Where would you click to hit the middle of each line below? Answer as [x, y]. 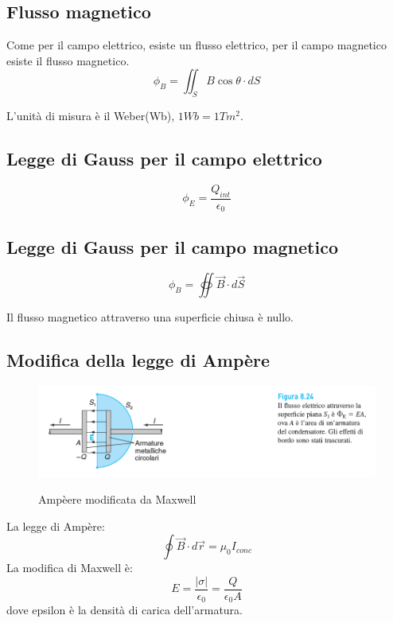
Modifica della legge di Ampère [138, 360]
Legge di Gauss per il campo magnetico [172, 246]
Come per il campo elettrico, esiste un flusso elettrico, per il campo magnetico [196, 45]
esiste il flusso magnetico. [68, 60]
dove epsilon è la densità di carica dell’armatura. [125, 610]
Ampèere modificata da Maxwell [117, 499]
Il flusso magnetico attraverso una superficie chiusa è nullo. [150, 317]
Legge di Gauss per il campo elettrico [164, 159]
